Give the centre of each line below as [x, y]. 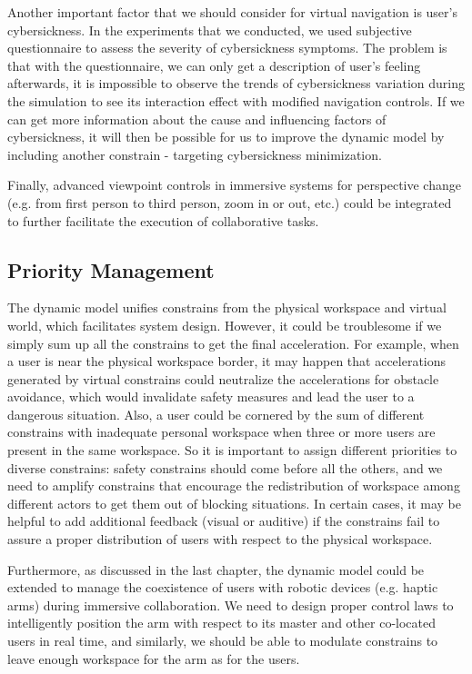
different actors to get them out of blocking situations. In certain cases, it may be [235, 503]
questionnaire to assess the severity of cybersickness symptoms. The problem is [227, 48]
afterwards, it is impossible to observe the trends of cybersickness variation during [236, 83]
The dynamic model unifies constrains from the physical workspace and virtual [227, 307]
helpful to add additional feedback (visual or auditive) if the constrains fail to [224, 521]
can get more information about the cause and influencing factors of [197, 119]
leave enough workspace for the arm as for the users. [154, 658]
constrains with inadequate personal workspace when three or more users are [221, 432]
